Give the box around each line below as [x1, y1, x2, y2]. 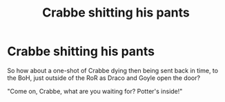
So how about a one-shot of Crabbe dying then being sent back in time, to [7, 66, 219, 74]
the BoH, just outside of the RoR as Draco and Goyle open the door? [7, 74, 201, 82]
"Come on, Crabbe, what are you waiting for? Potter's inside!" [7, 87, 183, 95]
